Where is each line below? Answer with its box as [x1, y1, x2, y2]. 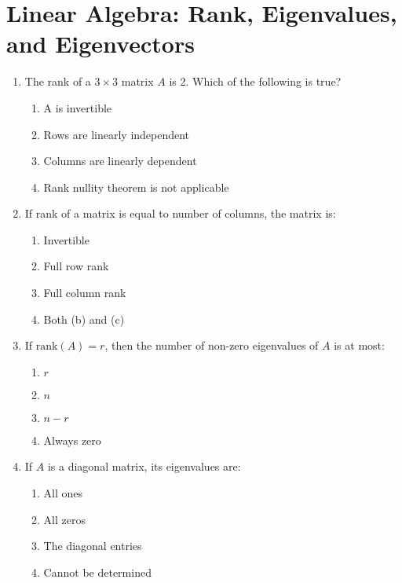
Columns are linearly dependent [43, 152, 197, 169]
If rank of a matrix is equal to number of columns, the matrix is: [24, 205, 336, 222]
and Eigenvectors [6, 27, 195, 60]
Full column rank [43, 284, 126, 301]
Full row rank [43, 258, 109, 274]
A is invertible [43, 99, 112, 115]
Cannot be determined [43, 563, 152, 580]
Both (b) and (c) [43, 310, 125, 327]
